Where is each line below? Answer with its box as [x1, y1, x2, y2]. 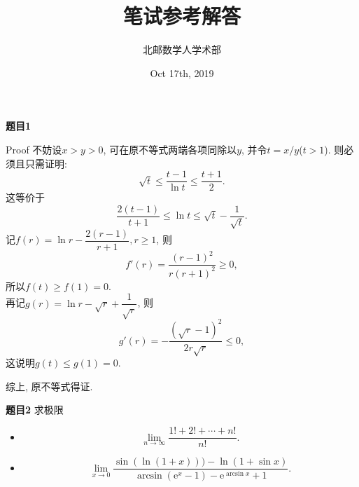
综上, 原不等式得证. [6, 378, 93, 393]
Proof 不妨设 [6, 142, 62, 156]
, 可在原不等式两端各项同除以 [103, 142, 237, 156]
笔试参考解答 [122, 1, 241, 30]
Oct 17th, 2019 [150, 65, 214, 80]
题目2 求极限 [6, 402, 64, 417]
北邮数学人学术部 [143, 42, 221, 57]
